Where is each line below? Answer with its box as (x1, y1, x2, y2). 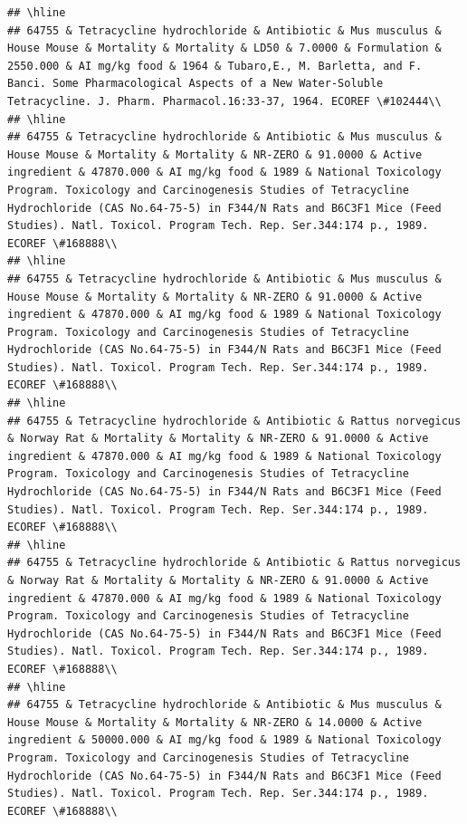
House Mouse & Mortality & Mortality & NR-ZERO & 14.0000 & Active (7, 715, 423, 729)
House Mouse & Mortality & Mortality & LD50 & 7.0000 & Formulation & (7, 42, 442, 55)
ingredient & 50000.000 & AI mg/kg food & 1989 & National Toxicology (7, 733, 442, 747)
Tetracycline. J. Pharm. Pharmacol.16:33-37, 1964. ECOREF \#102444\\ (7, 94, 442, 108)
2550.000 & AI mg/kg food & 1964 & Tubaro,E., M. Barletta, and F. (7, 59, 423, 72)
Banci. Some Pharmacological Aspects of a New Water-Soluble (7, 77, 384, 91)
